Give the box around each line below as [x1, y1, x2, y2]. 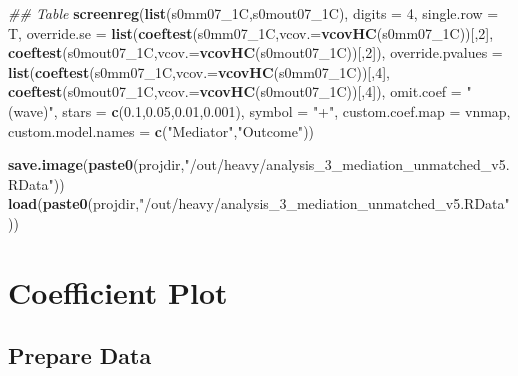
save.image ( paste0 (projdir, [8, 154, 185, 175]
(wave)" [8, 100, 54, 121]
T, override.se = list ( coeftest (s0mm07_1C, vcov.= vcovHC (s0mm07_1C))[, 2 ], [8, 22, 494, 43]
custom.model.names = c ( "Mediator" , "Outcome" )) [8, 120, 315, 141]
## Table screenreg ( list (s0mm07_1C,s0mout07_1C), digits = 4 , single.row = [8, 3, 499, 23]
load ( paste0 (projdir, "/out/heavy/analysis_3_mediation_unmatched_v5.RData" [8, 193, 510, 214]
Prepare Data [8, 340, 152, 371]
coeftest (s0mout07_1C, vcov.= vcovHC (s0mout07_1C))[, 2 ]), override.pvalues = [8, 42, 503, 63]
